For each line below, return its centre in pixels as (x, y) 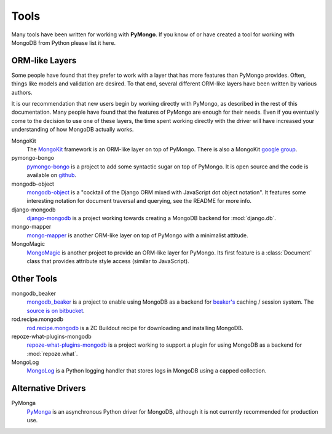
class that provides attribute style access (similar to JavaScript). (108, 261)
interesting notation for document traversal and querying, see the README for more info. (139, 201)
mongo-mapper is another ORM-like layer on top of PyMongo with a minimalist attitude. (137, 235)
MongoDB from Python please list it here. (64, 42)
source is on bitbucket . (56, 310)
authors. (22, 92)
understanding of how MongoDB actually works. (73, 130)
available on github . (52, 175)
